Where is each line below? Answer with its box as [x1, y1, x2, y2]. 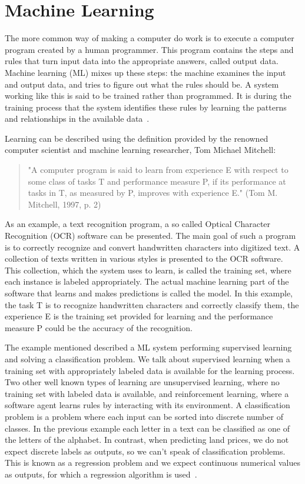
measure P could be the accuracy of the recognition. [5, 321, 193, 333]
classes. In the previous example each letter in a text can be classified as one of [5, 422, 290, 434]
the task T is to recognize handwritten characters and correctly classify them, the [5, 298, 299, 311]
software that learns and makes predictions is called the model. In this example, [5, 287, 293, 299]
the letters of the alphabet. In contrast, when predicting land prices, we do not [5, 433, 289, 446]
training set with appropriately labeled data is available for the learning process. [5, 364, 295, 376]
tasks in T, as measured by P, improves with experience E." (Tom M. [28, 186, 278, 199]
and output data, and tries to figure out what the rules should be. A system [5, 78, 279, 90]
